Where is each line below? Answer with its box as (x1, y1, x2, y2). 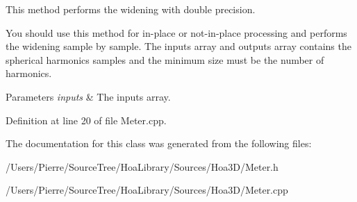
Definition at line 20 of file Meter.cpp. (6, 112, 167, 127)
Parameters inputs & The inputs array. (6, 89, 171, 103)
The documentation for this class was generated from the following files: (6, 136, 312, 151)
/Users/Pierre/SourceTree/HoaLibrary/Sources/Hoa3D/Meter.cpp (6, 183, 288, 197)
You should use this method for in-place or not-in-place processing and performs (6, 25, 347, 40)
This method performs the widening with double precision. (6, 2, 256, 16)
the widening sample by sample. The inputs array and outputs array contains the (6, 39, 351, 53)
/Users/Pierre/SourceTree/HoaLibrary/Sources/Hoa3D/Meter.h (6, 159, 279, 174)
